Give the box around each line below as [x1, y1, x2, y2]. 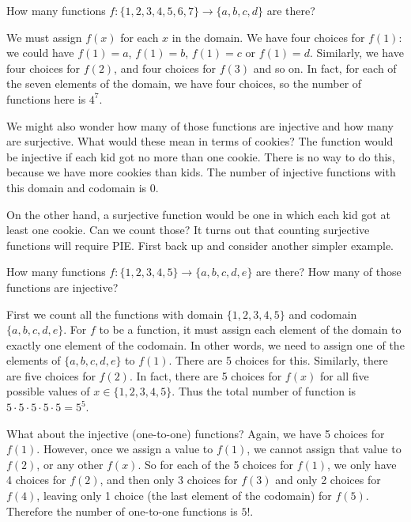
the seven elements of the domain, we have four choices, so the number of [6, 75, 362, 92]
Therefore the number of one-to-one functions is [6, 502, 238, 519]
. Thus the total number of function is [172, 383, 356, 399]
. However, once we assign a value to [36, 441, 213, 457]
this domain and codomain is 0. [6, 179, 159, 195]
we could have [6, 44, 74, 61]
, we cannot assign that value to [247, 441, 402, 457]
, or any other [36, 456, 104, 472]
